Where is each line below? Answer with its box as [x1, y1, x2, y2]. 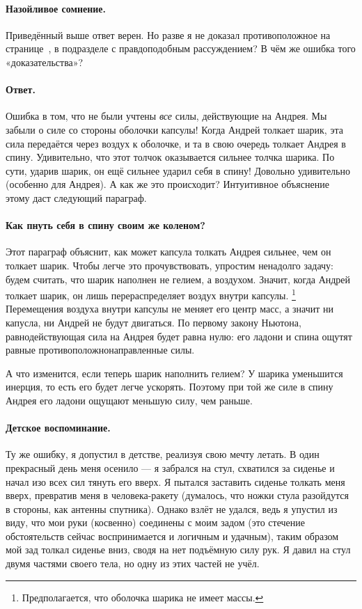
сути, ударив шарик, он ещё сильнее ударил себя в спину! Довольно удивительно [6, 163, 350, 177]
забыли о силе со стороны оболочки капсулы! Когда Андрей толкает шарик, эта [6, 122, 343, 136]
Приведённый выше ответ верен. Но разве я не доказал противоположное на [6, 27, 331, 42]
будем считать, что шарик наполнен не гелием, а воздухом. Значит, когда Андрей [6, 271, 351, 286]
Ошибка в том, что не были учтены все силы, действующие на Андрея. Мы [6, 109, 327, 123]
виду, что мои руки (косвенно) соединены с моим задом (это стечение [6, 515, 306, 530]
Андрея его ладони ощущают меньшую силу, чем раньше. [6, 393, 253, 407]
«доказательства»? [6, 54, 84, 69]
